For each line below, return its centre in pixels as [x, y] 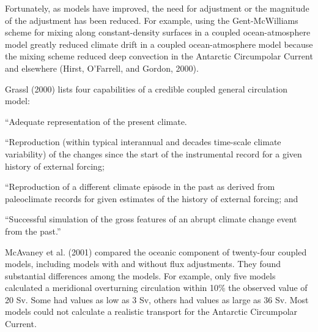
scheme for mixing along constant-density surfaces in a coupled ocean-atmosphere [158, 32]
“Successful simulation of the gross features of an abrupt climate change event [151, 219]
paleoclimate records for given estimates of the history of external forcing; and [152, 198]
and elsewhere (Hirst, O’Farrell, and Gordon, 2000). [102, 68]
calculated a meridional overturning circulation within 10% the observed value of [156, 288]
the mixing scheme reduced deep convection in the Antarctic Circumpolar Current [159, 56]
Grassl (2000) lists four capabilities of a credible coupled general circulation [146, 89]
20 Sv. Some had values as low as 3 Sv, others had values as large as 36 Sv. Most [157, 299]
